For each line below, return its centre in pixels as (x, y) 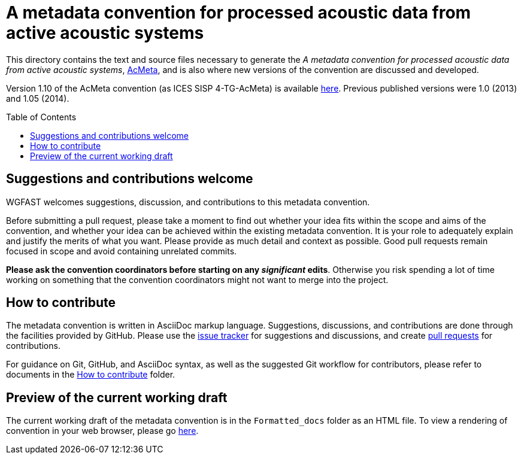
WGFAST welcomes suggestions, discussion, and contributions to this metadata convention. (188, 202)
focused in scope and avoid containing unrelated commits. (122, 251)
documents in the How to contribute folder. (91, 375)
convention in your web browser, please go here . (102, 431)
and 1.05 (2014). (38, 98)
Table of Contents (41, 117)
